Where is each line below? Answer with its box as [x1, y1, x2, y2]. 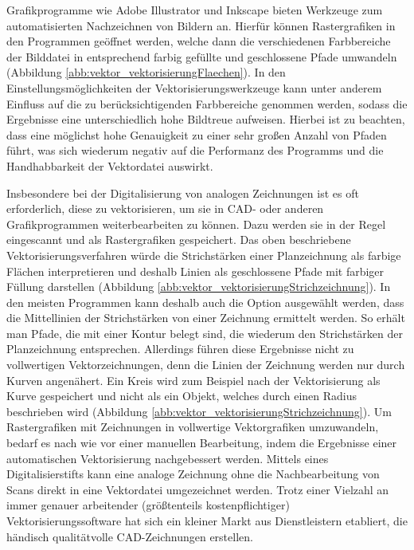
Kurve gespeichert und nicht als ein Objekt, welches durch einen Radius [6, 387, 357, 404]
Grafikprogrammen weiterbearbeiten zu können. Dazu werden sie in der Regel [6, 215, 386, 232]
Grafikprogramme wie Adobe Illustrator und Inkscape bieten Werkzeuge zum [6, 2, 383, 18]
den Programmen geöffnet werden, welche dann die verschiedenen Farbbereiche [6, 33, 391, 49]
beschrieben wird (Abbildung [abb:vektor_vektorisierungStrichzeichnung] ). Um [6, 403, 392, 419]
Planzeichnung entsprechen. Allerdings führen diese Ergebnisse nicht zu [6, 340, 354, 357]
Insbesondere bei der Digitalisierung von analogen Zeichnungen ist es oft [6, 184, 359, 201]
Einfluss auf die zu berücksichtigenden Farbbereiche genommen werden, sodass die [6, 95, 408, 112]
